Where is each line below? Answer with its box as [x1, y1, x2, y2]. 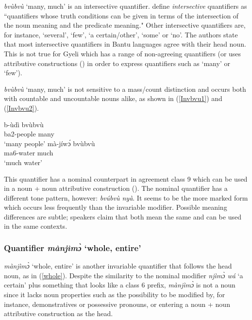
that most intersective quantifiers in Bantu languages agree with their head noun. [4, 39, 246, 49]
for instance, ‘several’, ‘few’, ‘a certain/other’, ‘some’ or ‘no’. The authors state [4, 29, 238, 39]
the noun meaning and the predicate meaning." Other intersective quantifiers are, [4, 20, 246, 30]
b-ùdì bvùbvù [4, 119, 44, 129]
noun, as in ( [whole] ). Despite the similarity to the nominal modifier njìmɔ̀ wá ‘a [4, 270, 243, 280]
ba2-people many [4, 129, 54, 139]
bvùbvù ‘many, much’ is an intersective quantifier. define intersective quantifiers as [4, 1, 247, 11]
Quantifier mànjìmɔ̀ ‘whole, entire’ [4, 241, 141, 253]
